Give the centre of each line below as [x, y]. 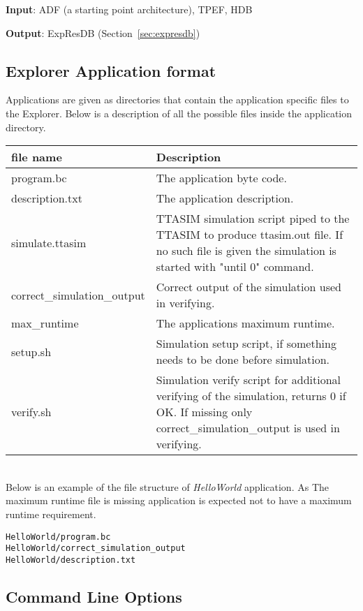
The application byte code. [221, 178]
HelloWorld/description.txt [71, 560]
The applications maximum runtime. [245, 323]
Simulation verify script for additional [249, 380]
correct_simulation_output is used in [248, 428]
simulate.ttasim [49, 242]
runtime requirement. [51, 514]
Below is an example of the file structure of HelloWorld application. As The [167, 486]
